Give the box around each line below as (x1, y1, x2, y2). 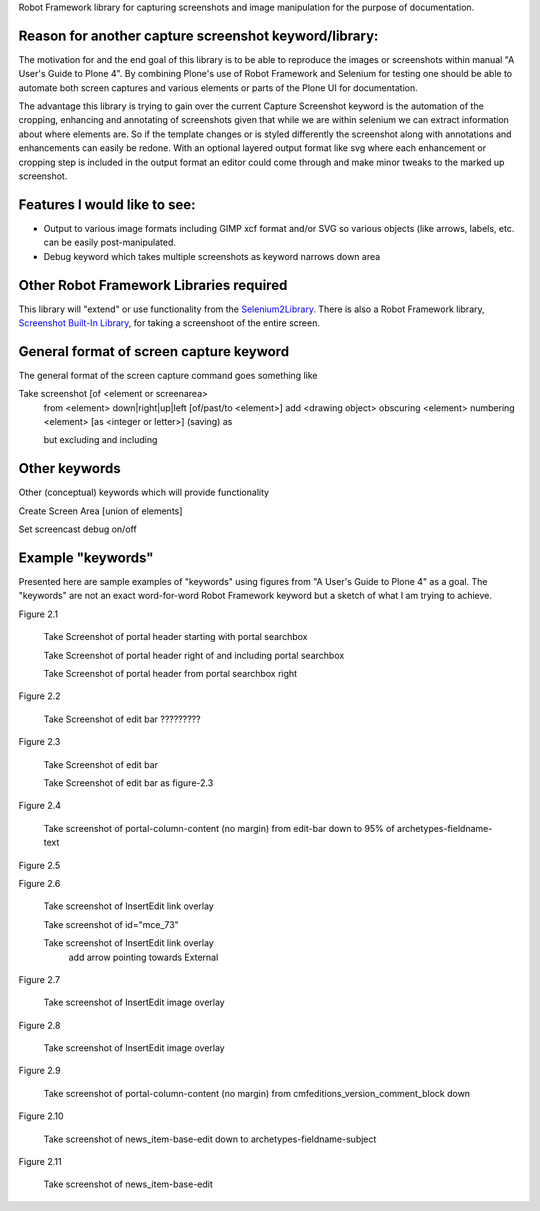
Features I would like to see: (18, 196, 196, 213)
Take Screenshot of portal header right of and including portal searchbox (43, 649, 345, 661)
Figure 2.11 (18, 1156, 62, 1168)
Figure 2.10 (18, 1110, 64, 1122)
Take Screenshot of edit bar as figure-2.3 (43, 776, 214, 789)
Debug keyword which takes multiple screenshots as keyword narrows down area (43, 250, 381, 262)
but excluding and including (43, 434, 158, 446)
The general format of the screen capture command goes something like (18, 369, 318, 381)
